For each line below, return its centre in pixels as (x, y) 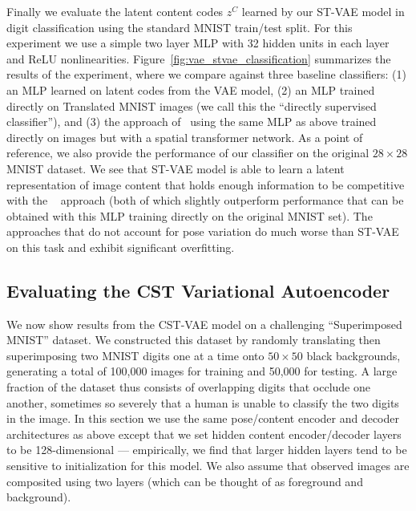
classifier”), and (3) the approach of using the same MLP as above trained (192, 122)
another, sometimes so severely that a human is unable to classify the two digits (203, 402)
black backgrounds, (353, 355)
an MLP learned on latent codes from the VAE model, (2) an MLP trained (191, 89)
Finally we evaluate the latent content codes (115, 11)
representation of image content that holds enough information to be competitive (206, 184)
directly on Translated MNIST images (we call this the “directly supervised (192, 105)
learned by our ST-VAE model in (323, 11)
